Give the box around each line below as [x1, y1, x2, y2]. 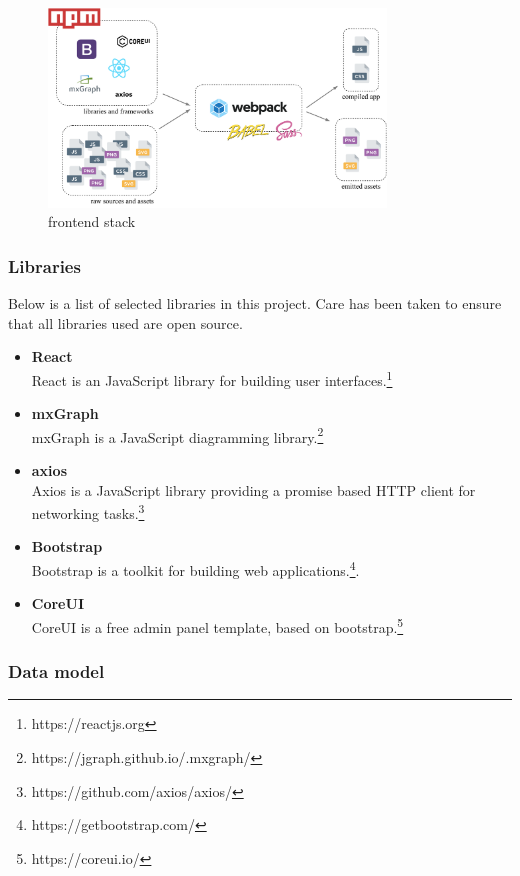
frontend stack [48, 211, 136, 232]
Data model [8, 659, 105, 684]
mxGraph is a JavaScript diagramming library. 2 [31, 423, 324, 447]
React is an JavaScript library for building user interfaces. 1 [31, 366, 393, 390]
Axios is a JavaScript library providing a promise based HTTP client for [31, 479, 476, 500]
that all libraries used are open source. [8, 312, 243, 333]
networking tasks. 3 [31, 500, 145, 523]
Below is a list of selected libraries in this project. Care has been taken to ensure [8, 293, 502, 314]
